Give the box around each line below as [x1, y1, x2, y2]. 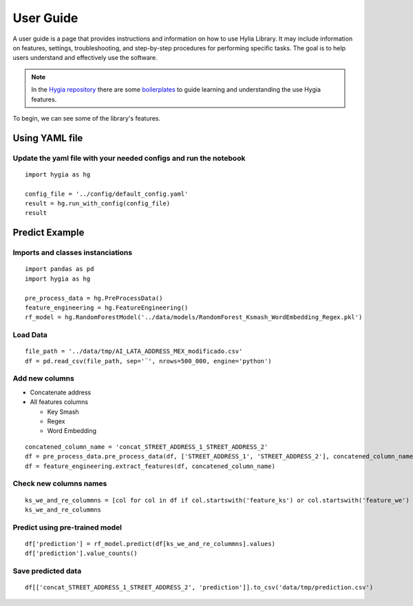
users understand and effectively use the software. [12, 54, 158, 62]
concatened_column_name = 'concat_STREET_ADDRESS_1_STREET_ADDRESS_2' [25, 443, 268, 451]
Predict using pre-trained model [12, 523, 122, 532]
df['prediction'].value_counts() [25, 549, 138, 558]
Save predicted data [12, 566, 82, 576]
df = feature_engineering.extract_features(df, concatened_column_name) [25, 462, 275, 470]
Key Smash [47, 407, 79, 416]
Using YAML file [12, 132, 83, 144]
